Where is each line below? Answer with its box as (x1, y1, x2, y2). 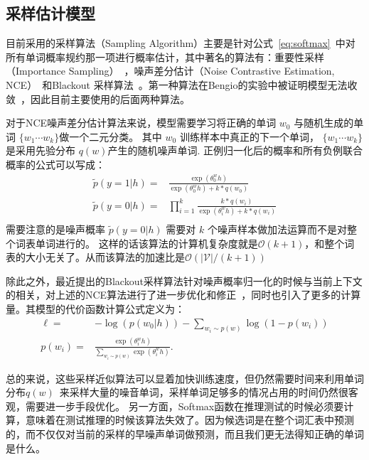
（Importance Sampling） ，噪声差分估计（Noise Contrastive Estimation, (6, 63, 335, 78)
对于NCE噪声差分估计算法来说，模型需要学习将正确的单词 (6, 115, 277, 130)
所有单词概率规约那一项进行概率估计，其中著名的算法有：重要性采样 (6, 49, 324, 64)
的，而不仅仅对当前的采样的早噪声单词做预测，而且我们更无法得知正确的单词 (6, 426, 364, 441)
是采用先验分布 (6, 143, 75, 158)
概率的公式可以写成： (6, 156, 105, 171)
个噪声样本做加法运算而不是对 (207, 221, 347, 236)
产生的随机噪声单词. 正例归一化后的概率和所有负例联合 (107, 143, 363, 158)
